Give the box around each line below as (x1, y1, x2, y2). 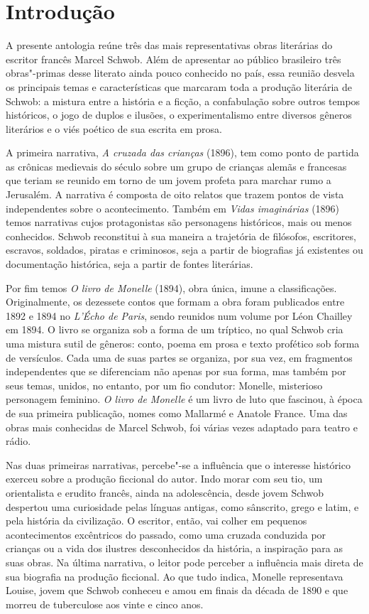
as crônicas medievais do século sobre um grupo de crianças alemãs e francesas (6, 158, 347, 173)
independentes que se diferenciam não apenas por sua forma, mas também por (6, 364, 346, 379)
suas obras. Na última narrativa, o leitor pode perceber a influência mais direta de (6, 554, 363, 569)
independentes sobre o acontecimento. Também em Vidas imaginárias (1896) (6, 200, 340, 215)
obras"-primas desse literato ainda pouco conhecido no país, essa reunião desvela (6, 65, 355, 80)
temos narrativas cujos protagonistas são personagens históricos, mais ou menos (6, 215, 352, 230)
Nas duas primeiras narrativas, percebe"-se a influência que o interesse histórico (6, 457, 351, 472)
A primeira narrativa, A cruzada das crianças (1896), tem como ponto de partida (6, 145, 359, 160)
